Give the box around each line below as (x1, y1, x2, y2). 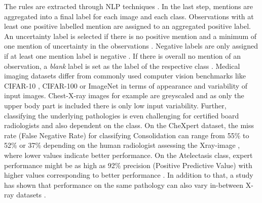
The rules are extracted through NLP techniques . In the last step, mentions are (4, 1, 253, 11)
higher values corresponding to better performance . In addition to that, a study (4, 170, 253, 180)
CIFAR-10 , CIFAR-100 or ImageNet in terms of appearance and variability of (4, 80, 248, 91)
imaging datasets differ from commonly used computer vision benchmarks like (4, 70, 246, 81)
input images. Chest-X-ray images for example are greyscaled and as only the (4, 90, 244, 101)
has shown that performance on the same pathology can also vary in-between (4, 179, 244, 190)
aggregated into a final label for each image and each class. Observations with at (4, 11, 254, 21)
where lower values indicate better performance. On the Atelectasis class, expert (4, 149, 253, 160)
